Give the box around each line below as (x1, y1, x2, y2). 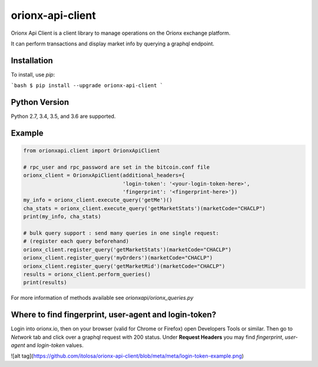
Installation (11, 55, 53, 65)
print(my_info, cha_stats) (23, 213, 101, 220)
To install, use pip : (11, 71, 55, 78)
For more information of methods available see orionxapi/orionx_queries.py (11, 295, 194, 302)
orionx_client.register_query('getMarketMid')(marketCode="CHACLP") (23, 263, 226, 269)
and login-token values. (26, 342, 84, 349)
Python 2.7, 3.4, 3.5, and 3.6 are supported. (11, 113, 116, 120)
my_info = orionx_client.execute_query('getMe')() (23, 197, 173, 203)
